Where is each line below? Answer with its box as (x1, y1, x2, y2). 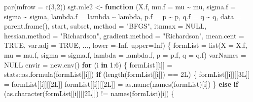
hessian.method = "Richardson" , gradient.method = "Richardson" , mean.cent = (4, 30, 244, 40)
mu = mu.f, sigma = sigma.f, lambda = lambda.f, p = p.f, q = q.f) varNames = (4, 49, 247, 60)
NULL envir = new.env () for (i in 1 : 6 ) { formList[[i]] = (4, 59, 173, 69)
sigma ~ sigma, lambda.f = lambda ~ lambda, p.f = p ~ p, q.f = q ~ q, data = (4, 11, 242, 21)
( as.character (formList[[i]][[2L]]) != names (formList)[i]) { (4, 88, 175, 99)
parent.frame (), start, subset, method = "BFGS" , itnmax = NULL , (4, 21, 207, 31)
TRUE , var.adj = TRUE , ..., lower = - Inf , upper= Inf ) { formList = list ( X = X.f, (4, 40, 248, 50)
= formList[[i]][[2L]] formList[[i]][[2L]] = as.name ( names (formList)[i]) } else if (4, 78, 238, 89)
